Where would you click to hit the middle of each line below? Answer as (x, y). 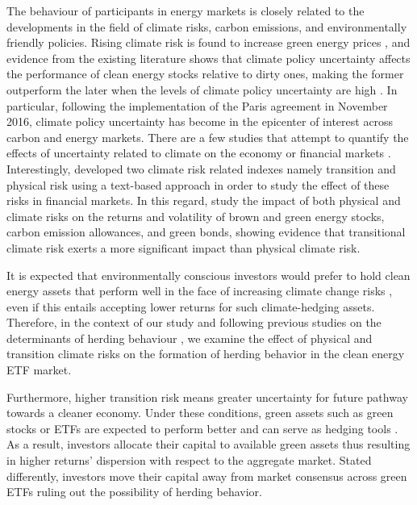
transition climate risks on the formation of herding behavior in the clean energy (206, 354)
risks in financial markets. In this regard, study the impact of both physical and (204, 200)
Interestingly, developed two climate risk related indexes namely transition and (201, 168)
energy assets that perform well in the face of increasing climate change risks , (200, 291)
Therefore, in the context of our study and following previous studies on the (194, 322)
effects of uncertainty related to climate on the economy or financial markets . (199, 153)
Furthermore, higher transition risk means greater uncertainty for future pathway (207, 396)
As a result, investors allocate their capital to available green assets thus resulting (208, 444)
